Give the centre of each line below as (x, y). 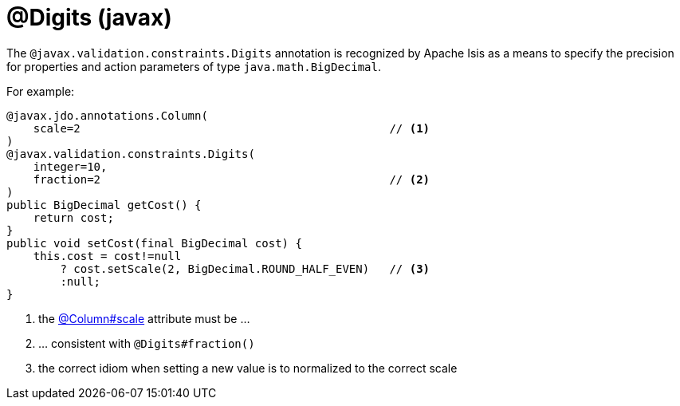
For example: (41, 91)
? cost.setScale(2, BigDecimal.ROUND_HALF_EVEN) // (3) (245, 268)
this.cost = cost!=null (107, 256)
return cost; (73, 217)
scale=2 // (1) (232, 128)
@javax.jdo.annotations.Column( (107, 115)
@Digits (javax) (89, 18)
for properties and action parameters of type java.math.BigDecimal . (194, 66)
